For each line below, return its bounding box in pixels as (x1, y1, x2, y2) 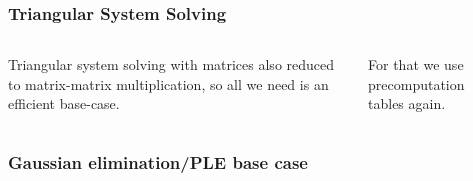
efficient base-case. (8, 93, 120, 114)
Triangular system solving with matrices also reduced (8, 54, 335, 75)
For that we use (368, 54, 464, 75)
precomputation (368, 73, 465, 94)
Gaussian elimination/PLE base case (8, 149, 308, 174)
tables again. (368, 93, 446, 114)
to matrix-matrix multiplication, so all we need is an (8, 73, 329, 94)
